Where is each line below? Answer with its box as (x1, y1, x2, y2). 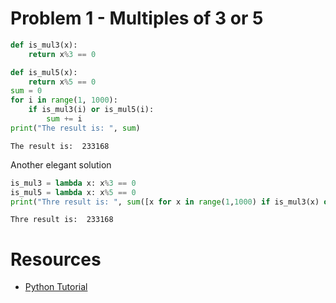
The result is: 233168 (10, 141, 110, 151)
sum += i (46, 114, 83, 124)
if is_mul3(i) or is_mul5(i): (28, 105, 155, 115)
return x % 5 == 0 (28, 77, 97, 87)
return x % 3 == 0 (28, 49, 97, 59)
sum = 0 (10, 86, 43, 96)
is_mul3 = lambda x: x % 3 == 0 (10, 178, 137, 188)
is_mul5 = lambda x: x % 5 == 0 (10, 187, 137, 197)
